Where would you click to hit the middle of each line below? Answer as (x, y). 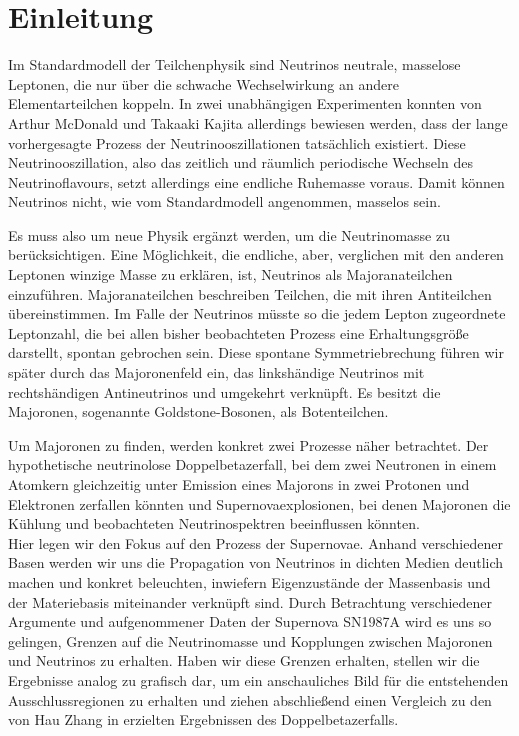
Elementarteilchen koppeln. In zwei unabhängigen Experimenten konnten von (245, 103)
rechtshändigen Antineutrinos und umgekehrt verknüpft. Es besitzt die (224, 391)
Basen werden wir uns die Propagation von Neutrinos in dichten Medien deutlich (256, 562)
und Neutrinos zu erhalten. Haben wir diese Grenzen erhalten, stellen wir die (244, 660)
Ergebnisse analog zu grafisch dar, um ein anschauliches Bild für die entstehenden (258, 679)
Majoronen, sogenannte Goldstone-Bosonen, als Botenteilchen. (198, 411)
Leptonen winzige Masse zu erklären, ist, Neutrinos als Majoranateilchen (230, 274)
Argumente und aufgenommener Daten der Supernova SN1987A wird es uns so (250, 621)
